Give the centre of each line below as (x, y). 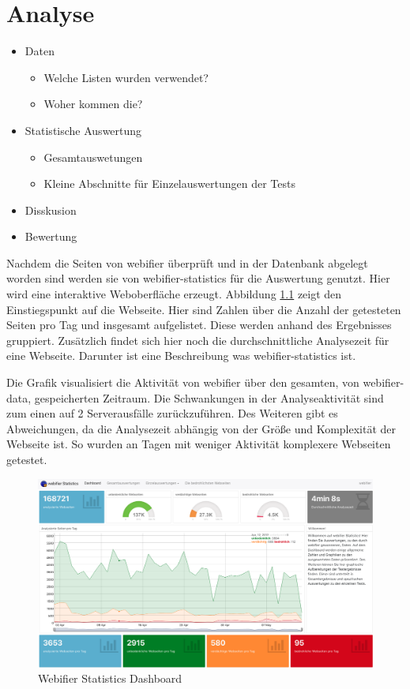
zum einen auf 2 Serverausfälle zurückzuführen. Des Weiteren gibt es (172, 413)
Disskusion (51, 210)
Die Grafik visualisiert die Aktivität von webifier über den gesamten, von (183, 382)
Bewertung (51, 236)
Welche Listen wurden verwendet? (126, 77)
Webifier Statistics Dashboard (110, 678)
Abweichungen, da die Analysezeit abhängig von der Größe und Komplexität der (201, 428)
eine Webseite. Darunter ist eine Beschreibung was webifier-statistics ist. (181, 356)
